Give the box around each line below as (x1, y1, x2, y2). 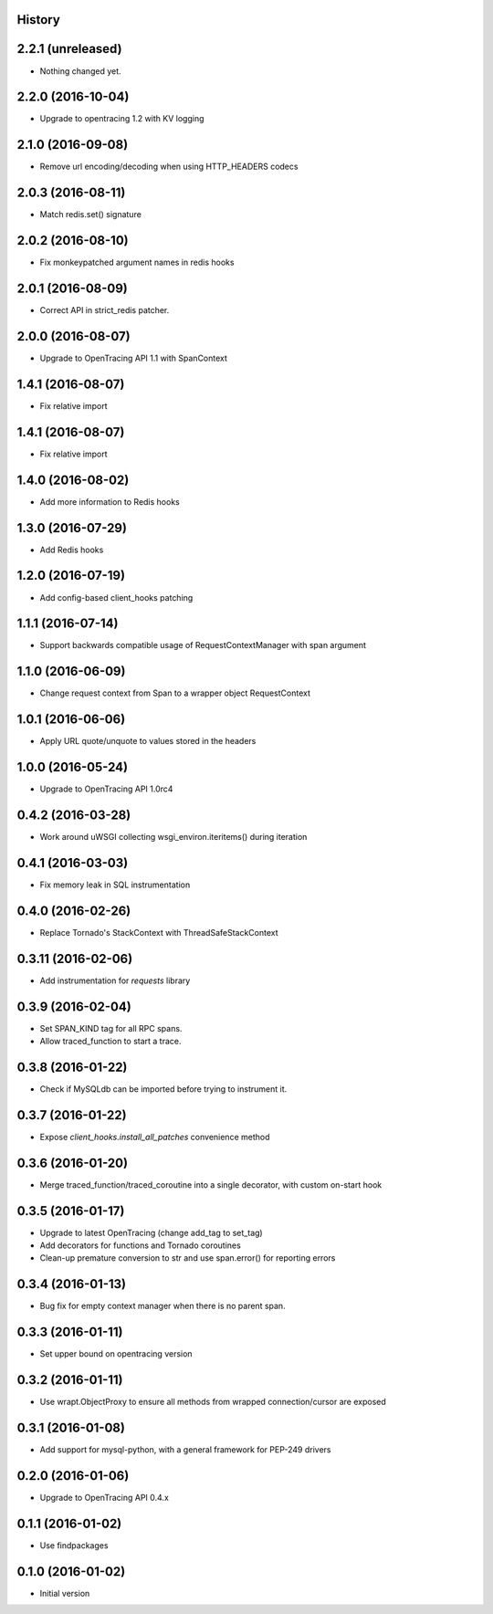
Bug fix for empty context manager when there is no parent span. (39, 1301, 287, 1312)
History (16, 12, 61, 27)
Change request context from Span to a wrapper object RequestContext (39, 687, 310, 698)
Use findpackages (39, 1539, 109, 1551)
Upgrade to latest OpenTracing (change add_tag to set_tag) (39, 1227, 264, 1238)
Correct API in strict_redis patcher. (39, 305, 170, 316)
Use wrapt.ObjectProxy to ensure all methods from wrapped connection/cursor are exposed (39, 1397, 387, 1408)
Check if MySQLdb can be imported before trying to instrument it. (39, 1083, 288, 1095)
